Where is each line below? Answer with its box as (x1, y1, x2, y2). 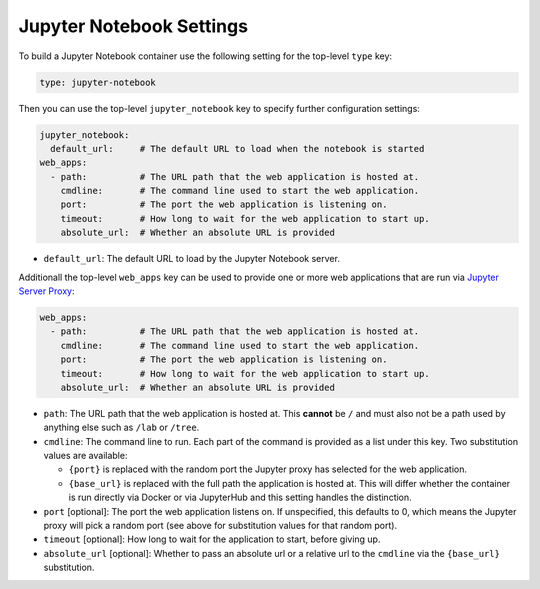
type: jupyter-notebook (39, 76, 157, 88)
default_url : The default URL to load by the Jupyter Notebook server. (43, 253, 340, 265)
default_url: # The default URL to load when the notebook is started (50, 143, 425, 154)
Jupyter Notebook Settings (18, 15, 249, 37)
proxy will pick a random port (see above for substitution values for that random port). (43, 520, 398, 532)
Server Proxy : (18, 285, 75, 297)
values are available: (43, 450, 128, 462)
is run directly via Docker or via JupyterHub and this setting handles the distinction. (68, 491, 412, 504)
